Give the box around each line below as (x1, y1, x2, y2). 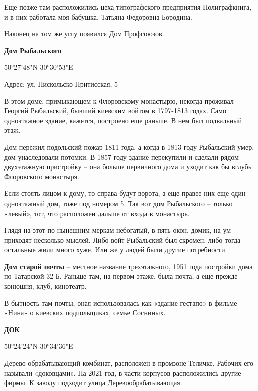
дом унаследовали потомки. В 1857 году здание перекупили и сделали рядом (4, 151, 239, 162)
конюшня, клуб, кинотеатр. (4, 281, 87, 291)
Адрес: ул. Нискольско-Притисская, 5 (4, 78, 118, 89)
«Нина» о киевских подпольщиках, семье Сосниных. (4, 307, 166, 318)
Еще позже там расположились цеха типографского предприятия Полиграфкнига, (4, 2, 252, 12)
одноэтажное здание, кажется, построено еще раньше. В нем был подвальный (4, 115, 242, 125)
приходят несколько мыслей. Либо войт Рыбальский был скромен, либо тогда (4, 234, 241, 245)
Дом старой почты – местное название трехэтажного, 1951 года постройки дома (4, 261, 253, 271)
